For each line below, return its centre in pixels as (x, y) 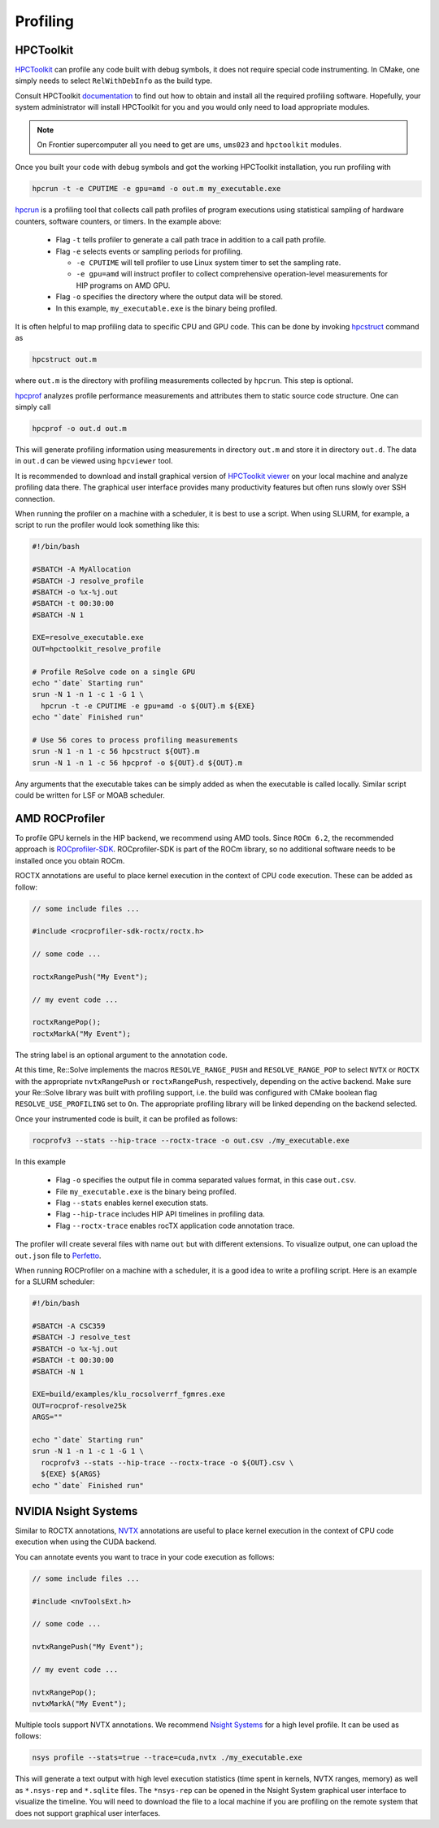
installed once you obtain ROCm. (70, 860)
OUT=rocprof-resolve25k (80, 1406)
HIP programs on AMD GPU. (123, 285)
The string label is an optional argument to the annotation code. (121, 1055)
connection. (35, 498)
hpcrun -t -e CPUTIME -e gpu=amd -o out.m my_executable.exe (156, 189)
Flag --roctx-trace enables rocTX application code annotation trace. (175, 1225)
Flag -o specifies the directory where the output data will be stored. (170, 297)
